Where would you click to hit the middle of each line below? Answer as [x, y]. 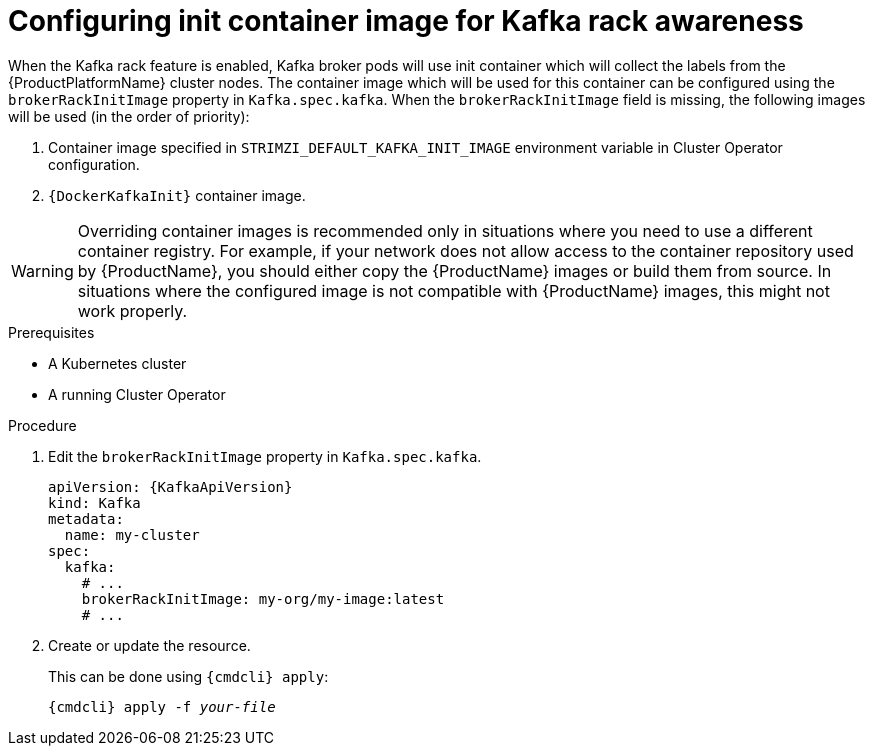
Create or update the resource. [149, 645]
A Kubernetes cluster [117, 363]
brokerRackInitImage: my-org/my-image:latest [263, 598]
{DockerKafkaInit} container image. [177, 195]
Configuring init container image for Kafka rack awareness [406, 21]
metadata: [86, 518]
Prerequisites [51, 332]
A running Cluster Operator [137, 394]
